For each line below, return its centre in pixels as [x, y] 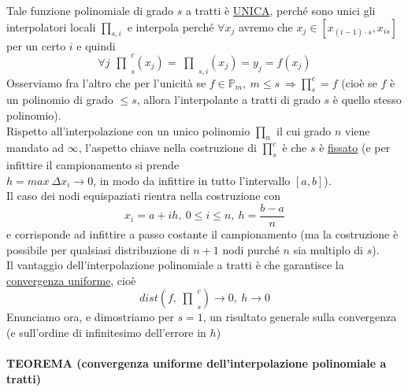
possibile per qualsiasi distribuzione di [98, 249]
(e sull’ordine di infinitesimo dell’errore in [106, 332]
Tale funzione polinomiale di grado [90, 10]
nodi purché [251, 249]
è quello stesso [367, 100]
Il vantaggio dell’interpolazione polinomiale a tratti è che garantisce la [175, 265]
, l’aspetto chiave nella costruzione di [167, 148]
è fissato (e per [355, 148]
